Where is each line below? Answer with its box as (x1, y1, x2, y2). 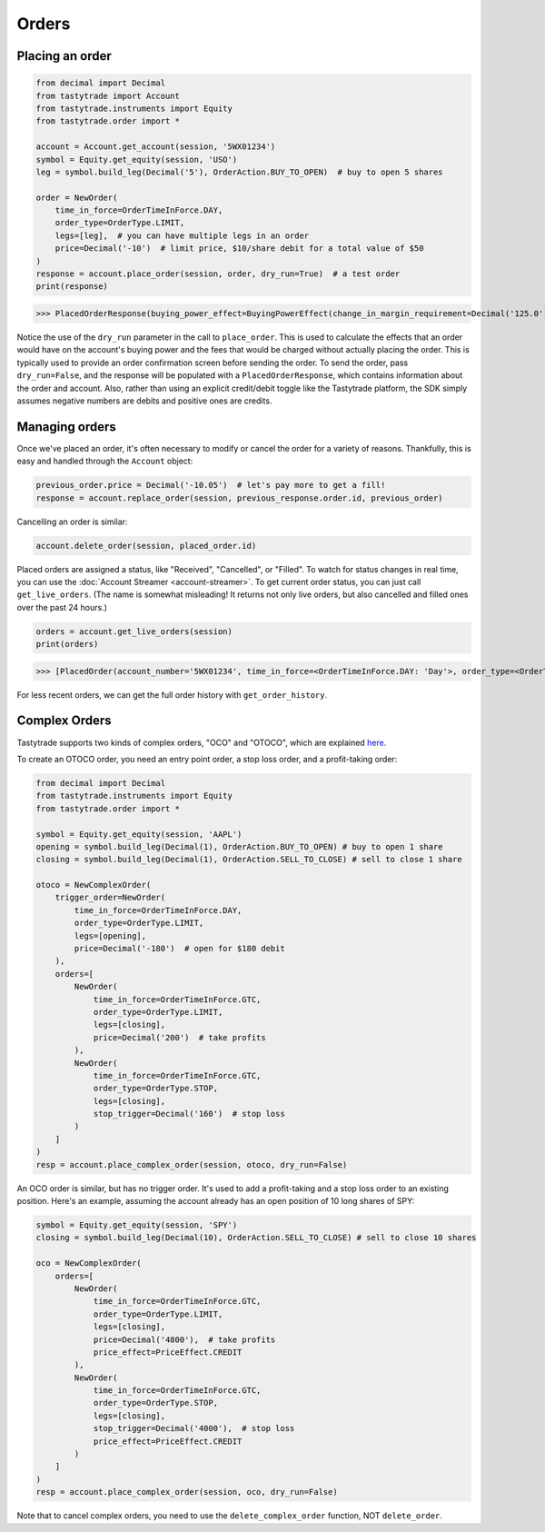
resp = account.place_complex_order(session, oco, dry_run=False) (35, 1487, 338, 1497)
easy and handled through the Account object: (16, 455, 193, 467)
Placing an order (16, 48, 113, 64)
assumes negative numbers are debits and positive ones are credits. (16, 395, 272, 406)
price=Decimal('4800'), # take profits (93, 1334, 276, 1345)
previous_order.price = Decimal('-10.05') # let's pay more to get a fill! (35, 480, 386, 491)
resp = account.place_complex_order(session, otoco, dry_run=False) (35, 1159, 348, 1169)
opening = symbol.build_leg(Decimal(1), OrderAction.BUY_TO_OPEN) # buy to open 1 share (35, 841, 444, 851)
